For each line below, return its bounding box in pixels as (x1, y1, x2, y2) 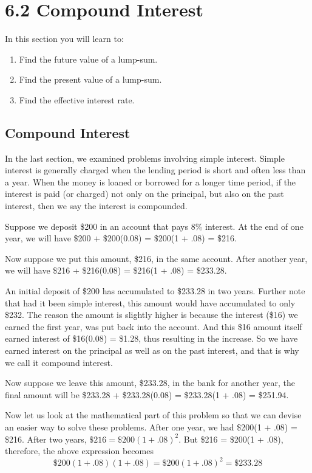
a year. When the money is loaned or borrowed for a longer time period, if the (5, 175, 296, 188)
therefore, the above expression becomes (5, 444, 154, 457)
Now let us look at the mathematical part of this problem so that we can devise (5, 409, 302, 421)
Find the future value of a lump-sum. (19, 52, 158, 65)
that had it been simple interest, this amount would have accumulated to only (5, 296, 296, 309)
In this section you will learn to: (5, 32, 124, 45)
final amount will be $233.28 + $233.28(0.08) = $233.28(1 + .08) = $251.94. (5, 388, 289, 401)
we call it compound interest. (5, 356, 113, 368)
